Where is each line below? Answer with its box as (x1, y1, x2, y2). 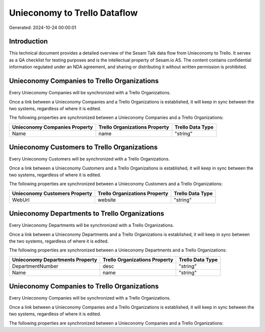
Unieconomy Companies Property (12, 123, 93, 130)
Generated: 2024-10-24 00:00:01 (9, 25, 77, 30)
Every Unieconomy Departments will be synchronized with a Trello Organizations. (9, 222, 174, 228)
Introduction (9, 37, 48, 46)
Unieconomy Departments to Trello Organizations (9, 209, 164, 218)
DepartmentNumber (12, 263, 58, 270)
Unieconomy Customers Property (12, 190, 93, 196)
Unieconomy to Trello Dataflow (9, 7, 138, 18)
